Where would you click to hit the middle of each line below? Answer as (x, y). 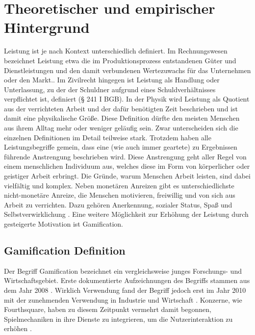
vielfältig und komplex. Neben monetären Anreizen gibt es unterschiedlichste (119, 185)
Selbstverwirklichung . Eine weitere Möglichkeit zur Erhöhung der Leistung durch (126, 214)
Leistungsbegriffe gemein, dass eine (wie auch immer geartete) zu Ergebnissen (121, 147)
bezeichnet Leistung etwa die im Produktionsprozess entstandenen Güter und (120, 60)
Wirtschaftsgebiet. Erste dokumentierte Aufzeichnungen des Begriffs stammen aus (127, 280)
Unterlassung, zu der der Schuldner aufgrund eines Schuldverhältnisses (110, 89)
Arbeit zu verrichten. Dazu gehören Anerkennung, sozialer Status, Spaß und (118, 204)
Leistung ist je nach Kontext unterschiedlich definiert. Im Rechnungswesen (116, 51)
